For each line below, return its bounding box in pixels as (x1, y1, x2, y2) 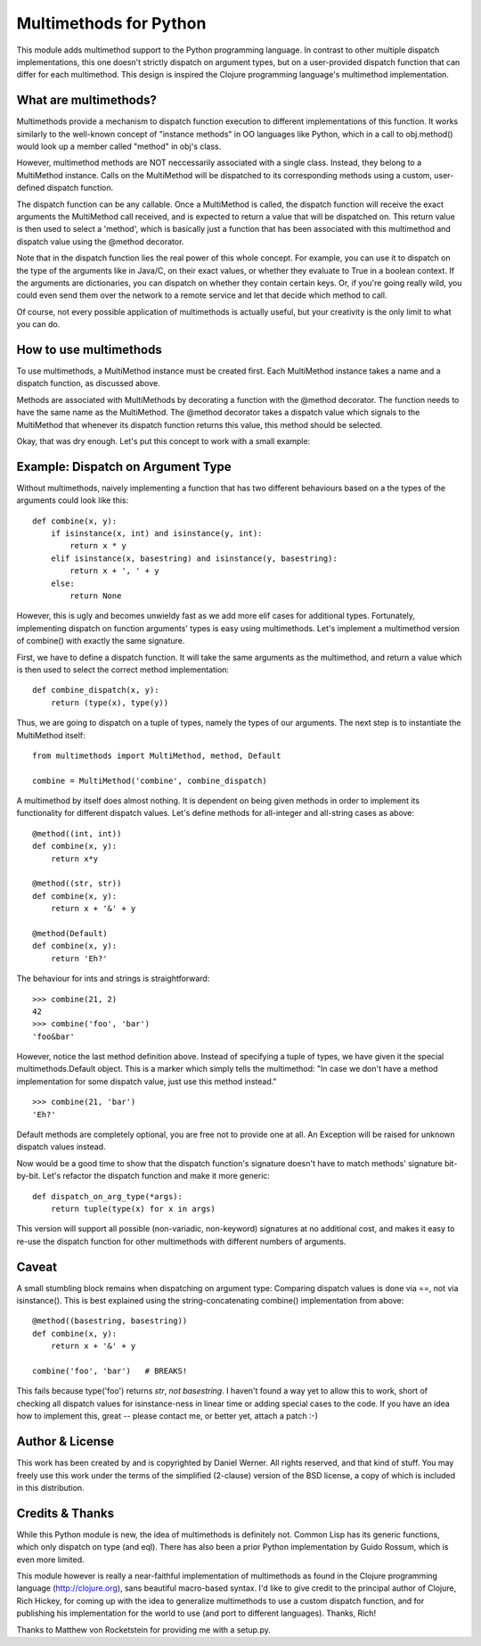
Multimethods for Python (16, 13, 207, 33)
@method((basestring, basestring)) (32, 1316, 188, 1326)
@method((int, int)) (32, 828, 122, 838)
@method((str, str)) (32, 878, 122, 889)
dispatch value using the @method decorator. (16, 236, 184, 247)
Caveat (16, 1259, 58, 1274)
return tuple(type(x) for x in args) (50, 1204, 216, 1214)
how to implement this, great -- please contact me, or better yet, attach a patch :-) (16, 1411, 318, 1421)
